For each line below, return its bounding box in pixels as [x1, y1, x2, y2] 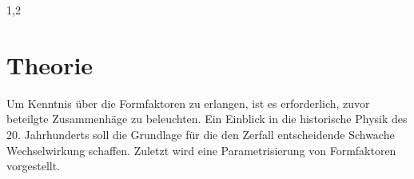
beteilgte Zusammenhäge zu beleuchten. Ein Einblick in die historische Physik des [6, 110, 408, 127]
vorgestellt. [6, 157, 61, 174]
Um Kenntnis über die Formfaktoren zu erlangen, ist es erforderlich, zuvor [6, 94, 370, 111]
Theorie [6, 48, 94, 81]
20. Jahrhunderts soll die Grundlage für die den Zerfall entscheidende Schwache [6, 125, 395, 142]
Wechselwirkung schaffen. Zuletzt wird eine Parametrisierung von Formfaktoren [6, 141, 396, 158]
